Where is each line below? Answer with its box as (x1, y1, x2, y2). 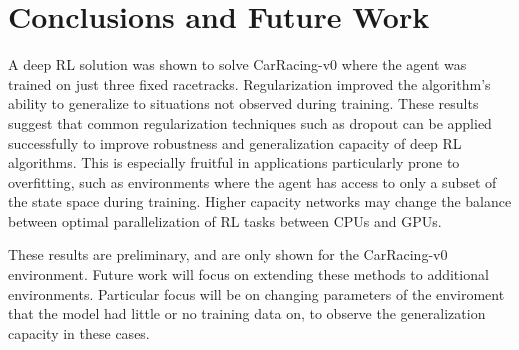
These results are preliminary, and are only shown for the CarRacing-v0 (8, 244, 448, 265)
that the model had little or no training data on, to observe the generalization (8, 303, 486, 324)
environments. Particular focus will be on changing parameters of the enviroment (8, 283, 505, 304)
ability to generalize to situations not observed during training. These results (8, 93, 479, 114)
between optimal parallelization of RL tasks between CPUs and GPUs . (8, 210, 442, 231)
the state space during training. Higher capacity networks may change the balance (8, 191, 512, 212)
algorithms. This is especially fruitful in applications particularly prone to (8, 152, 460, 173)
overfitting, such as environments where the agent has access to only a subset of (8, 171, 497, 192)
